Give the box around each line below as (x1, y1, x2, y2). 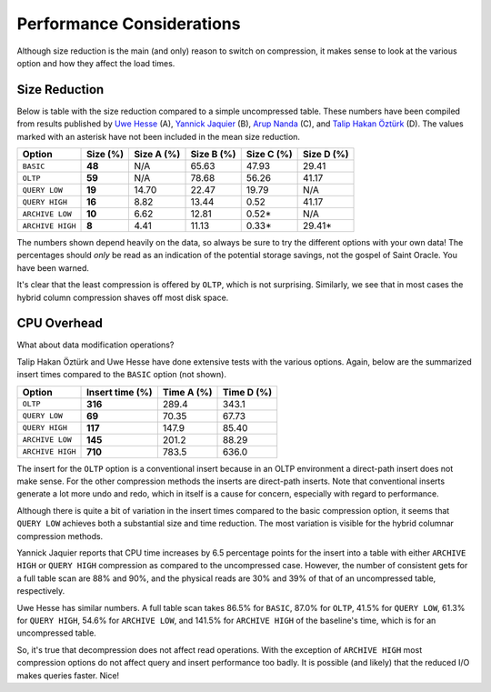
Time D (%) (222, 386, 273, 398)
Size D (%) (302, 148, 349, 161)
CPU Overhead (16, 316, 104, 331)
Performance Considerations (16, 14, 241, 34)
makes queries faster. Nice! (16, 669, 120, 681)
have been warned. (16, 262, 90, 273)
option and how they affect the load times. (16, 57, 175, 68)
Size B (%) (190, 148, 236, 161)
